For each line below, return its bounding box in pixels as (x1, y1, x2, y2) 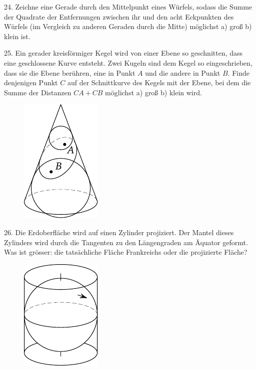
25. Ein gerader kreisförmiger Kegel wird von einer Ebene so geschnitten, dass (4, 48, 243, 58)
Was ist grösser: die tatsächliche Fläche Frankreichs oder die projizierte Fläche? (4, 247, 247, 257)
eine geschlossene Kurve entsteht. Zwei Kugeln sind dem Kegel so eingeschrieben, (4, 57, 252, 68)
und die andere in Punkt (145, 67, 220, 78)
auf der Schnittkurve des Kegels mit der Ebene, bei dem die (67, 77, 251, 88)
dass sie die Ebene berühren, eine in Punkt (4, 67, 135, 78)
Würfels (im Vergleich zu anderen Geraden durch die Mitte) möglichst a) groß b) (4, 21, 252, 32)
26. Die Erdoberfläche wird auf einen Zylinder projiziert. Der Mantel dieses (4, 227, 234, 237)
